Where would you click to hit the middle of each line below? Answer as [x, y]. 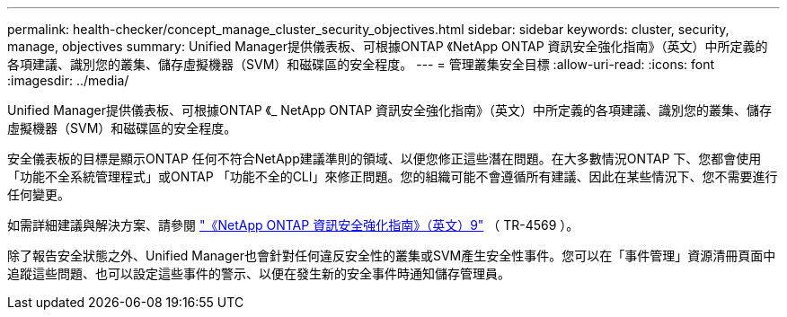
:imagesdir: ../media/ [68, 80]
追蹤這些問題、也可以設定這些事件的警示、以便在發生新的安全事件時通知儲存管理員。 [259, 273]
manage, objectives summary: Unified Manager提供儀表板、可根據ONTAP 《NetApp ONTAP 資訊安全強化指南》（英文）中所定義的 [388, 46]
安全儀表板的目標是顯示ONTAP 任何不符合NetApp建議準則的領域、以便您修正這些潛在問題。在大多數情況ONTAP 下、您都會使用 [385, 158]
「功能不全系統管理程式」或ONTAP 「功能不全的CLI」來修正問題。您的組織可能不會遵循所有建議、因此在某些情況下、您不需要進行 [393, 176]
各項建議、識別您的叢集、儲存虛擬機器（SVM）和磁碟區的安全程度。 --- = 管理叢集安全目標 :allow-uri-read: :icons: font [361, 64]
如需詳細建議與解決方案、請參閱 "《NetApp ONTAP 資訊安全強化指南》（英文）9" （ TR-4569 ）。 [293, 225]
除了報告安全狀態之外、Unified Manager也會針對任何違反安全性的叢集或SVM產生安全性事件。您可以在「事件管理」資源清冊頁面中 [392, 255]
